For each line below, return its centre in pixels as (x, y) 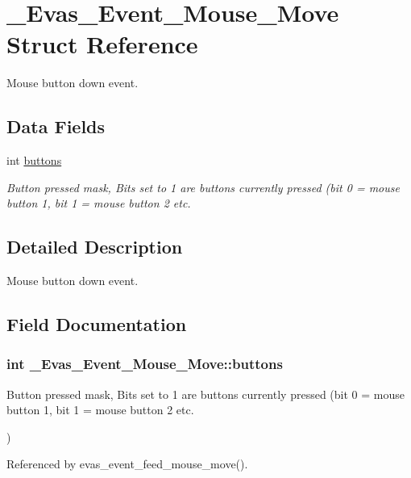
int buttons (34, 160)
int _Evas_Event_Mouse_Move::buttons (145, 364)
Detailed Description (95, 247)
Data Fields (56, 126)
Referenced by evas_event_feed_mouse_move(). (127, 464)
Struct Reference (102, 44)
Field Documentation (97, 324)
